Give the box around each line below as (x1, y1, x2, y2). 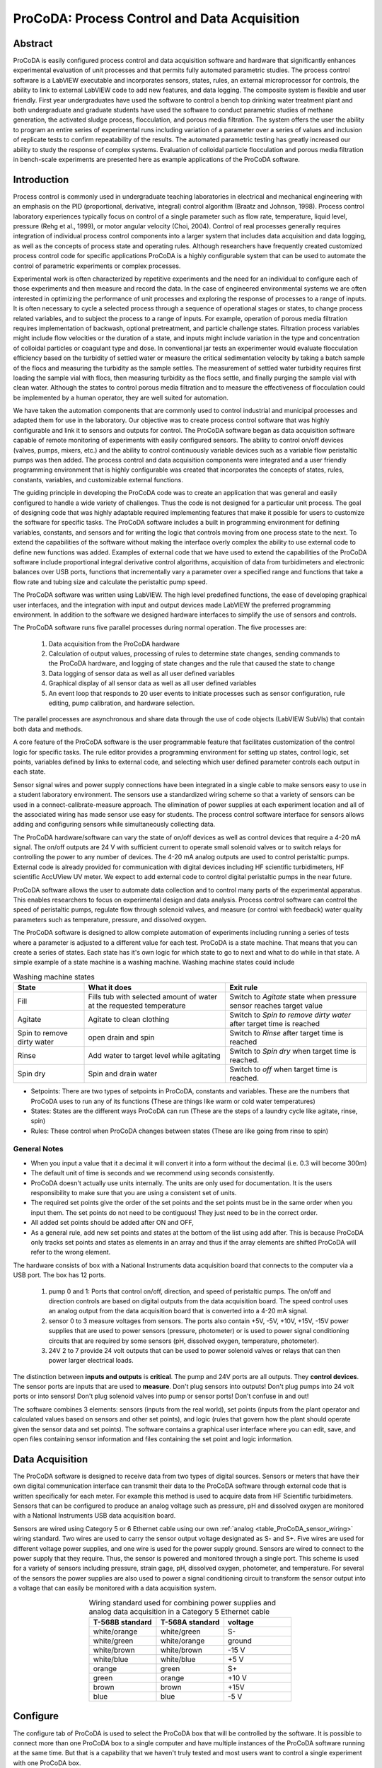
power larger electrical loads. (48, 1356, 134, 1365)
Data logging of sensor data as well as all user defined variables (48, 669, 235, 677)
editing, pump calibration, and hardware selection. (48, 699, 195, 707)
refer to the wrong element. (30, 1248, 111, 1257)
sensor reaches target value (229, 1001, 323, 1011)
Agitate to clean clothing (88, 1015, 170, 1025)
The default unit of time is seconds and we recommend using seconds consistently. (30, 1169, 275, 1177)
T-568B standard (93, 1617, 152, 1627)
